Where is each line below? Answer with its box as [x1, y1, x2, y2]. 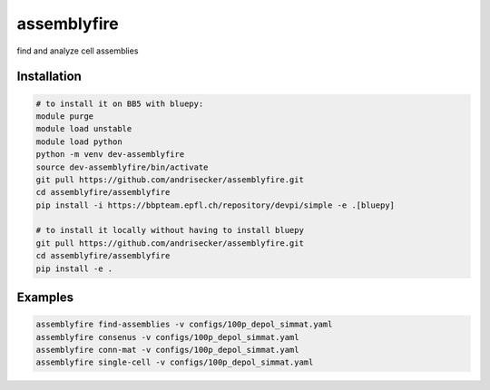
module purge [35, 111, 94, 122]
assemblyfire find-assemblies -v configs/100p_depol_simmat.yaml [35, 319, 333, 330]
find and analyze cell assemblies [16, 45, 139, 56]
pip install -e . [35, 263, 113, 274]
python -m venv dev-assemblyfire [35, 150, 185, 160]
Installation [16, 69, 82, 84]
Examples [16, 290, 74, 306]
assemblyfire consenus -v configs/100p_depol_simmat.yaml [35, 332, 299, 342]
